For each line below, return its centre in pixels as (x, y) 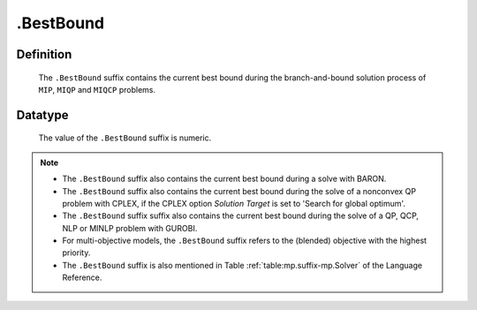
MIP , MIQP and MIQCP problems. (97, 89)
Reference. (82, 277)
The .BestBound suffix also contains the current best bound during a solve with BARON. (224, 179)
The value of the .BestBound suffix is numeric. (125, 138)
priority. (76, 253)
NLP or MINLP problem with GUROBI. (130, 228)
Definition (44, 54)
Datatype (42, 115)
